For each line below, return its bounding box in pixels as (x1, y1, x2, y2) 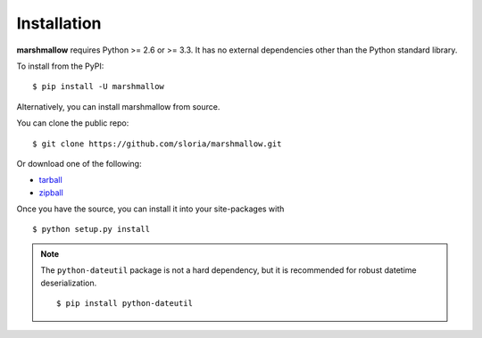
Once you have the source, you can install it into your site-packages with (16, 203, 285, 214)
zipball (38, 187, 64, 198)
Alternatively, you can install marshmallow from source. (16, 101, 220, 111)
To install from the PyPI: (16, 61, 104, 71)
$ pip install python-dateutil (56, 299, 194, 309)
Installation (16, 13, 102, 33)
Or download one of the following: (16, 158, 142, 169)
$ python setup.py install (32, 224, 151, 235)
